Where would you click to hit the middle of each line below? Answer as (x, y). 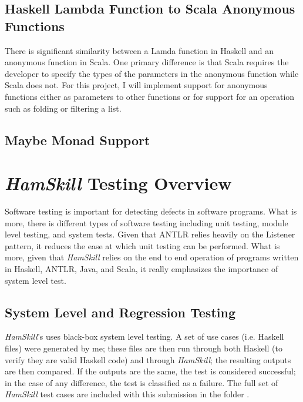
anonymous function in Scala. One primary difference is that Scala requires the (147, 62)
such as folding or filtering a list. (63, 108)
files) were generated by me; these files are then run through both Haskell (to (144, 348)
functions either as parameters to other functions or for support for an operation (150, 96)
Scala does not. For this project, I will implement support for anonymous (136, 85)
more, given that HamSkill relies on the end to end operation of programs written (152, 257)
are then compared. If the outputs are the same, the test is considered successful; (150, 371)
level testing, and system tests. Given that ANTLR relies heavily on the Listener (150, 234)
